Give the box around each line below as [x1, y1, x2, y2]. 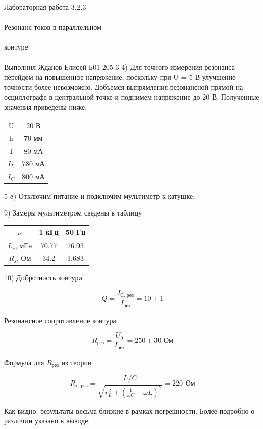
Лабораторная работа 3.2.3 [4, 2, 86, 12]
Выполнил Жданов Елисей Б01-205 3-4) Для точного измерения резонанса [4, 61, 235, 72]
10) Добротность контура [4, 272, 82, 283]
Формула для [4, 356, 44, 367]
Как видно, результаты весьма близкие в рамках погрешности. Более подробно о [4, 405, 255, 416]
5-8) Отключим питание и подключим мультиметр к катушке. [4, 190, 195, 201]
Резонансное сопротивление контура [4, 315, 116, 325]
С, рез [120, 293, 134, 298]
